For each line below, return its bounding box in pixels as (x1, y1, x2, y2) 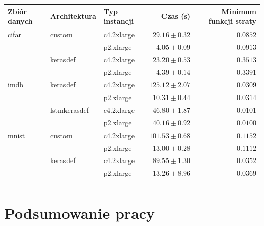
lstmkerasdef (50, 105, 89, 115)
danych (8, 16, 33, 26)
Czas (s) (161, 11, 191, 21)
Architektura (50, 11, 96, 21)
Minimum (221, 6, 256, 16)
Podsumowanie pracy (4, 202, 155, 223)
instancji (103, 16, 134, 26)
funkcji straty (208, 16, 256, 26)
